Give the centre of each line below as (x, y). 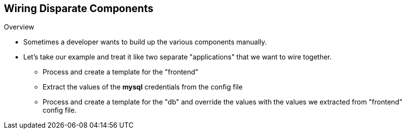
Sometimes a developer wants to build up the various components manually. (145, 42)
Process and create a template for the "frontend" (121, 72)
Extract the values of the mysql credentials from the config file (143, 87)
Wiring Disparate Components (79, 8)
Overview (19, 27)
